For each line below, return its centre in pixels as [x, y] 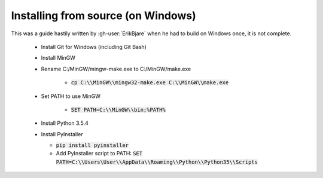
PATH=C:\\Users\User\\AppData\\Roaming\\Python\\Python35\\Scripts [157, 162]
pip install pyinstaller [92, 145]
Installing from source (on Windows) [104, 16]
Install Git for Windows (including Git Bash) [94, 47]
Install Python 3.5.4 [65, 123]
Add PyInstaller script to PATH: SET [99, 154]
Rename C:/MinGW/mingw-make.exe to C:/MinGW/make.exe [116, 69]
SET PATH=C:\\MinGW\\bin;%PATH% [118, 110]
